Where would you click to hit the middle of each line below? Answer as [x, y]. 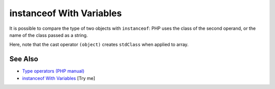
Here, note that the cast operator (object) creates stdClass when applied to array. [99, 45]
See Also [24, 59]
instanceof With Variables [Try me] [59, 78]
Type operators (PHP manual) [53, 71]
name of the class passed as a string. [49, 35]
